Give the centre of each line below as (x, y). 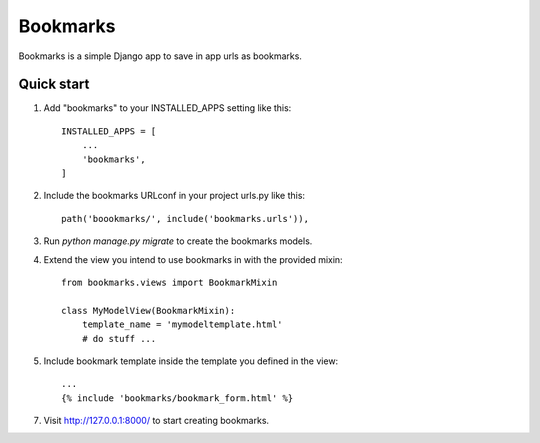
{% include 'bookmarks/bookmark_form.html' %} (177, 398)
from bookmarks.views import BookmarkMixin (169, 282)
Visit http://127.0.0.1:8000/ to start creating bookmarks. (156, 421)
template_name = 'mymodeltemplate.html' (182, 324)
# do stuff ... (119, 338)
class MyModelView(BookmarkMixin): (148, 310)
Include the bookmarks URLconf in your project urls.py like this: (174, 196)
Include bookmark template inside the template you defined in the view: (191, 361)
